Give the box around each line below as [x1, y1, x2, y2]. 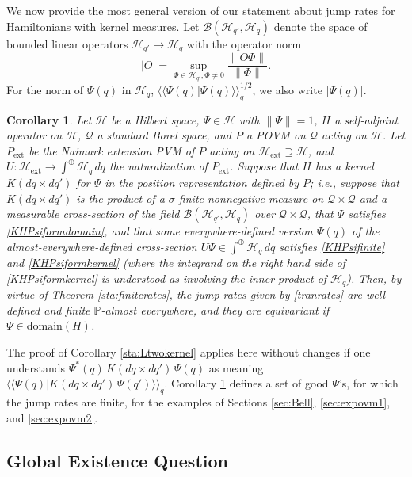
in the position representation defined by [105, 174, 299, 190]
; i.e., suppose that [310, 174, 399, 190]
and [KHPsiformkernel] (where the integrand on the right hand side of [6, 254, 346, 271]
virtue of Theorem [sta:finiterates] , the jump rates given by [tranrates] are [6, 286, 362, 303]
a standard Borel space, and [97, 127, 231, 143]
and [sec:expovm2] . [6, 409, 98, 425]
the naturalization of [109, 158, 208, 174]
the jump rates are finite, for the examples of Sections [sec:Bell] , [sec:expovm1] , [6, 393, 391, 410]
